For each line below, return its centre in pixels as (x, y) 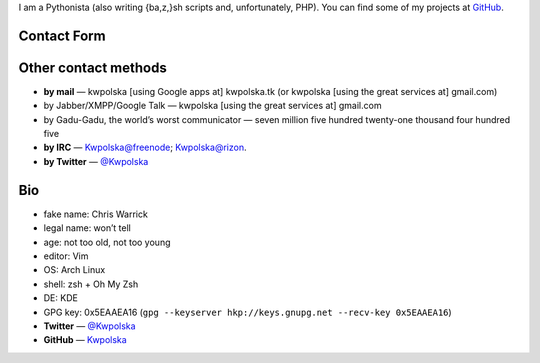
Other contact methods (92, 67)
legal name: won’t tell (87, 228)
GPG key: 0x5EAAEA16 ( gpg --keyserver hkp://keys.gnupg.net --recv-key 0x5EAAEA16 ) (247, 312)
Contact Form (62, 35)
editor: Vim (66, 256)
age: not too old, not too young (107, 242)
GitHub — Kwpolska (85, 340)
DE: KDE (61, 298)
